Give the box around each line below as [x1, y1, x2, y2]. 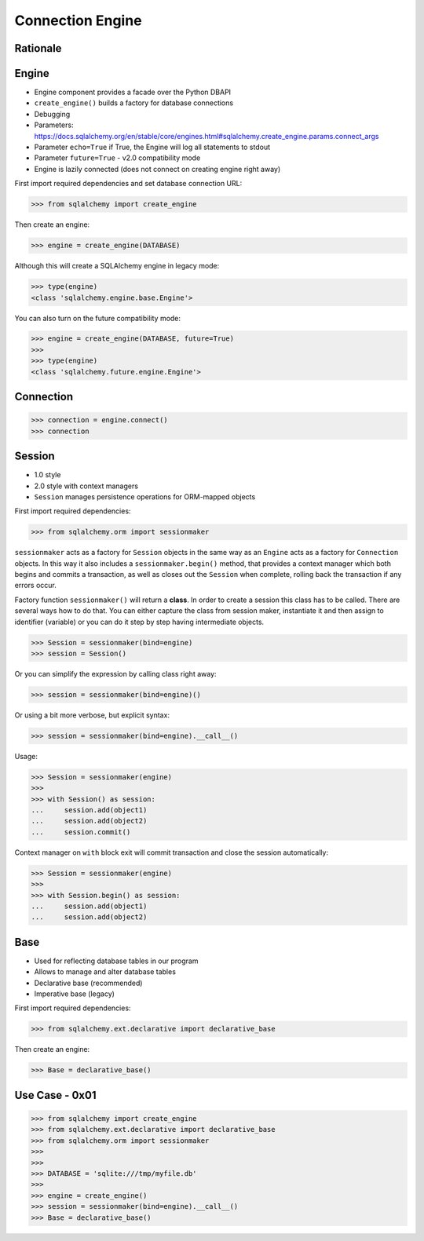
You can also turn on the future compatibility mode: [14, 313, 181, 323]
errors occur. [14, 581, 57, 590]
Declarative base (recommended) [34, 978, 143, 987]
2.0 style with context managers [34, 481, 139, 491]
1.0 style [34, 470, 61, 480]
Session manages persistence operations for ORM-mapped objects [34, 491, 256, 502]
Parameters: [34, 120, 74, 130]
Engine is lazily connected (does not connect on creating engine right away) [34, 164, 281, 173]
